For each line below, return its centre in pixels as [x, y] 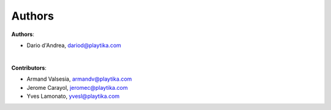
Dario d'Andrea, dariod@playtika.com [74, 45]
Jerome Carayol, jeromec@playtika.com [77, 87]
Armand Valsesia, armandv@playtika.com [79, 79]
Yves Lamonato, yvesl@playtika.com [73, 96]
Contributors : [29, 68]
